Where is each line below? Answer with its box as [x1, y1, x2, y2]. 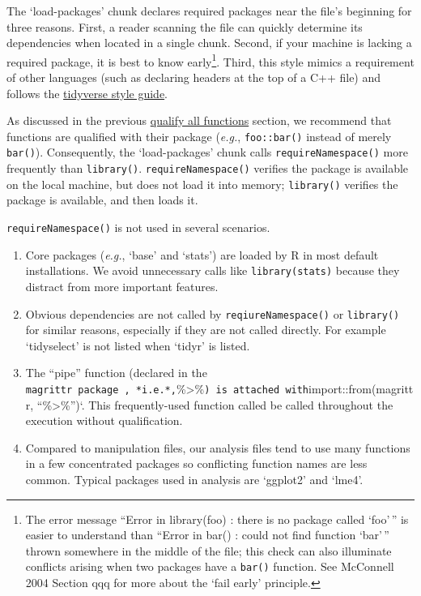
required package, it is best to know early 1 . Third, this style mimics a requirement [6, 50, 415, 70]
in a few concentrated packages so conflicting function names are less [25, 455, 368, 472]
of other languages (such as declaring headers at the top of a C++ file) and [6, 69, 381, 86]
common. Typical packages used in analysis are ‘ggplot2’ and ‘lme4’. [25, 471, 364, 487]
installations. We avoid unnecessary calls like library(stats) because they [25, 262, 400, 279]
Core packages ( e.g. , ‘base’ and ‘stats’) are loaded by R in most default [25, 246, 379, 263]
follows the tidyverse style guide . [6, 84, 168, 101]
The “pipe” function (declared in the [25, 364, 207, 381]
